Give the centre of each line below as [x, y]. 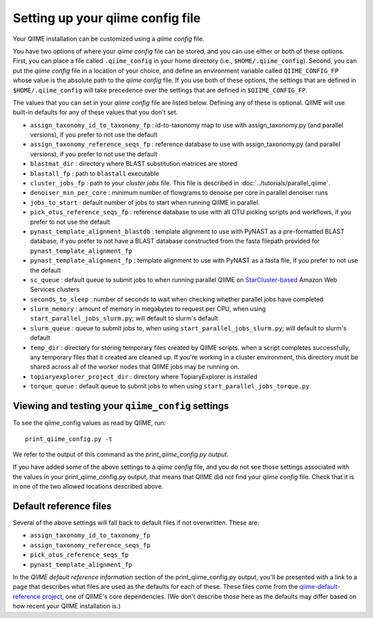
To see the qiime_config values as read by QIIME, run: [89, 423]
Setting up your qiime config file [107, 18]
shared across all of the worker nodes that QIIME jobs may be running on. [135, 367]
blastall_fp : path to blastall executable [95, 174]
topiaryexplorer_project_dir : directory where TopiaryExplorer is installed [144, 376]
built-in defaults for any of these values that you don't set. [95, 112]
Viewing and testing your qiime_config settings [121, 406]
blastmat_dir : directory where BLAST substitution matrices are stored [134, 164]
